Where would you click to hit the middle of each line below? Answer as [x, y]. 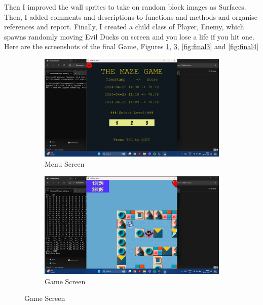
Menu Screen [65, 164]
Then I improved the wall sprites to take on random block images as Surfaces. [125, 7]
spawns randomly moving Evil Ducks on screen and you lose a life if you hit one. [129, 36]
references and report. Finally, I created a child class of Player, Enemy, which [124, 27]
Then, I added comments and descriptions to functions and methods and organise [131, 16]
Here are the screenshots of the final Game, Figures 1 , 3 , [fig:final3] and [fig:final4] [131, 46]
